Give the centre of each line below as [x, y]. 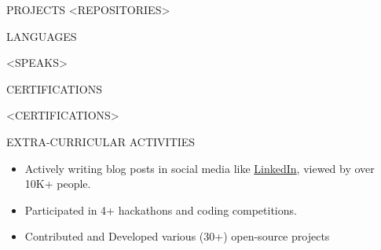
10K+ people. [58, 184]
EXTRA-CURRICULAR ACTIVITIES [101, 141]
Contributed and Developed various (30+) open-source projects [177, 236]
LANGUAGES [42, 36]
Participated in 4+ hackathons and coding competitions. [161, 210]
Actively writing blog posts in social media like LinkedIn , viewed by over [200, 168]
